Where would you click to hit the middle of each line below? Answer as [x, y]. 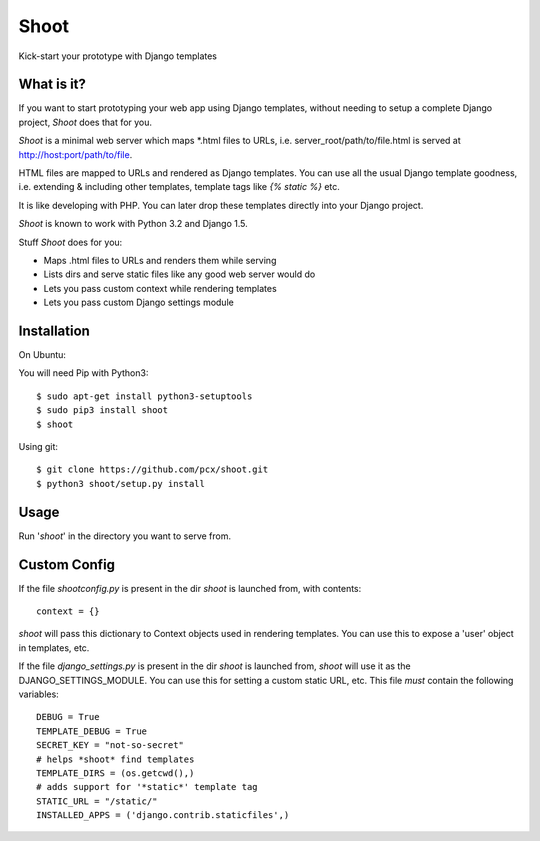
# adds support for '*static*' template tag [147, 787]
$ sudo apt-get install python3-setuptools [144, 396]
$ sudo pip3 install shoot [102, 410]
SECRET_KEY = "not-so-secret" [110, 745]
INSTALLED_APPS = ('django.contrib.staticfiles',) [163, 815]
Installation [54, 330]
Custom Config [66, 564]
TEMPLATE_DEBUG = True [92, 731]
